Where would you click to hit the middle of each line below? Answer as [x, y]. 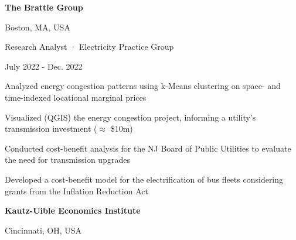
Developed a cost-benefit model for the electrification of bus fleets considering [144, 179]
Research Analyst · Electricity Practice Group [89, 47]
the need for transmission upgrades [67, 160]
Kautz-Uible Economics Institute [73, 210]
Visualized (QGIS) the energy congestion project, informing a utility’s [130, 117]
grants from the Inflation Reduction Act [76, 191]
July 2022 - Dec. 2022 [44, 66]
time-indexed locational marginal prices [76, 97]
